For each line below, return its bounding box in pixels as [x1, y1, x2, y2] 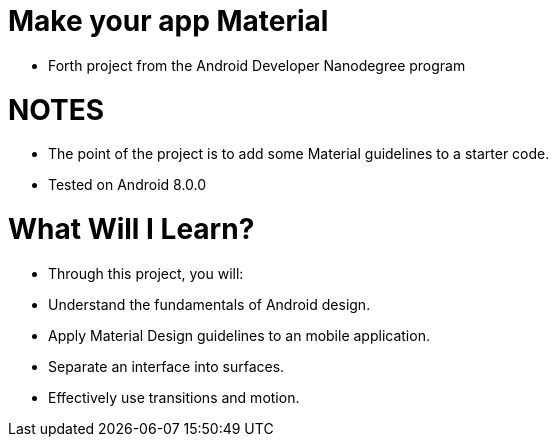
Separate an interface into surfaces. [48, 357, 285, 375]
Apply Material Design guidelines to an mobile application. [48, 326, 430, 344]
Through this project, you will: [48, 264, 244, 282]
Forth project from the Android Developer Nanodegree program [48, 56, 466, 74]
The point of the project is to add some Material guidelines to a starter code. [48, 145, 550, 163]
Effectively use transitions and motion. [48, 388, 300, 406]
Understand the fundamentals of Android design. [48, 295, 371, 313]
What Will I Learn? [8, 212, 255, 246]
